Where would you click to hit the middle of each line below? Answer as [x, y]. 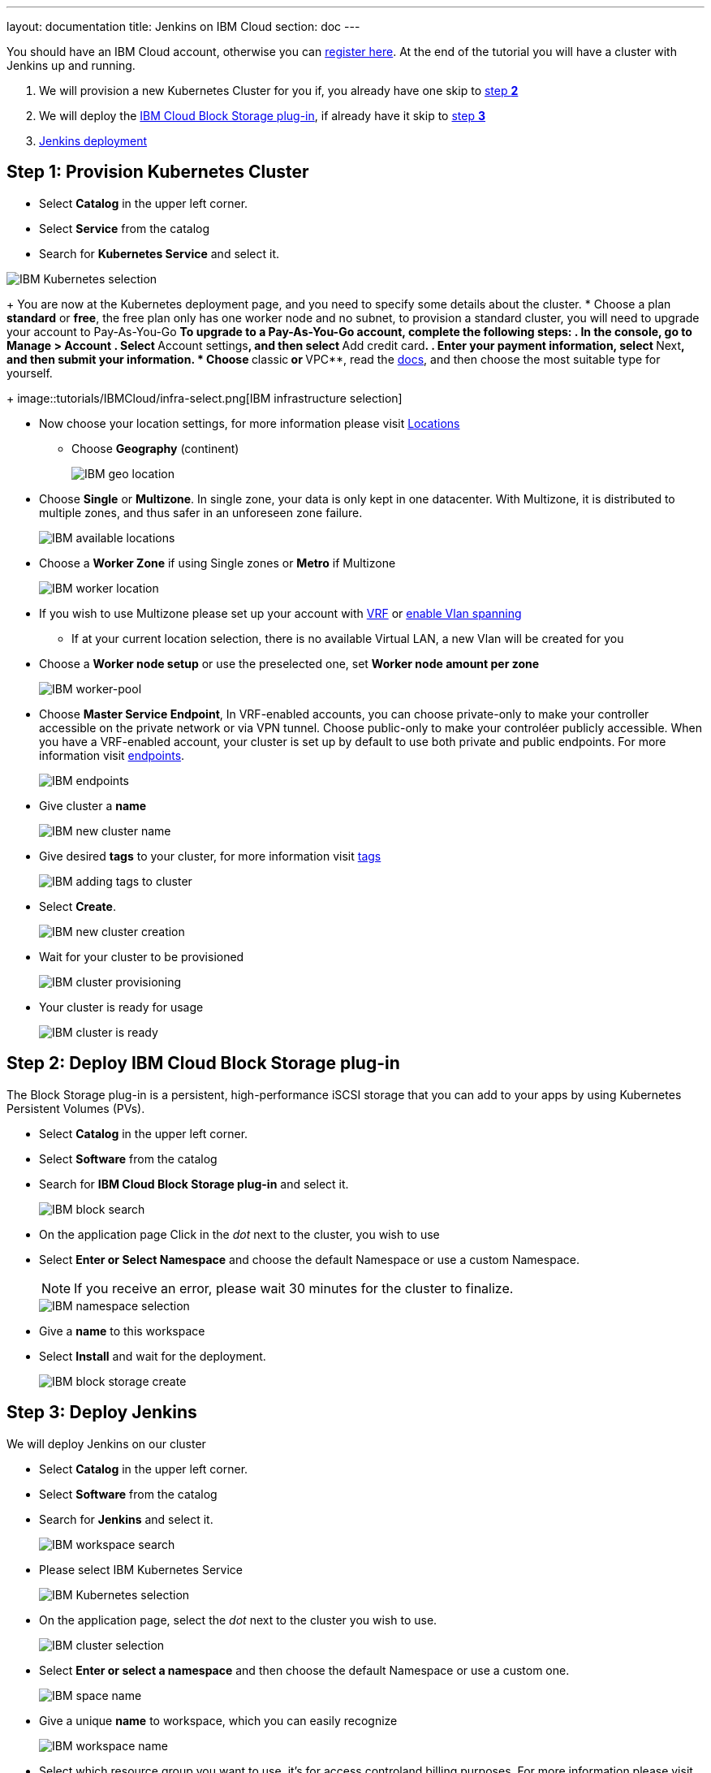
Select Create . [78, 906]
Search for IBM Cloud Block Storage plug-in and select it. [194, 1184]
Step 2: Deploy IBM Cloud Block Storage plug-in [203, 1063]
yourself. [30, 373]
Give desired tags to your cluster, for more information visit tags [210, 856]
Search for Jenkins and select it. [126, 1519]
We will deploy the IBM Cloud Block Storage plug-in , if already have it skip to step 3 [263, 116]
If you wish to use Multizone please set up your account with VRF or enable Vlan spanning [280, 613]
